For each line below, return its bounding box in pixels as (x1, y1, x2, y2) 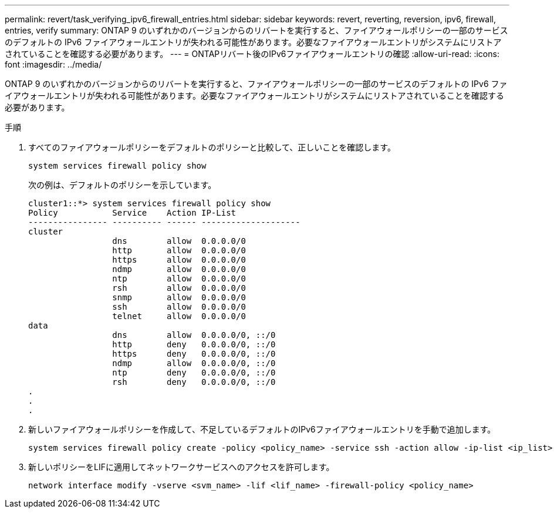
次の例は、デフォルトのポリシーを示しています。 (28, 180, 217, 190)
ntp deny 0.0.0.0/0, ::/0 (112, 368, 276, 377)
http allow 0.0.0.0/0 (112, 246, 246, 255)
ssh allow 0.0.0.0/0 (112, 302, 246, 311)
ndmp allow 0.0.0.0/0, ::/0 (112, 358, 276, 368)
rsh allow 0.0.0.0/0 (112, 283, 246, 293)
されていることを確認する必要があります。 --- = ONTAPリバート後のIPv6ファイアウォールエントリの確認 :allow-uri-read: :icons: (5, 49, 499, 59)
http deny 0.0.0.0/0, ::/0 (112, 340, 276, 349)
